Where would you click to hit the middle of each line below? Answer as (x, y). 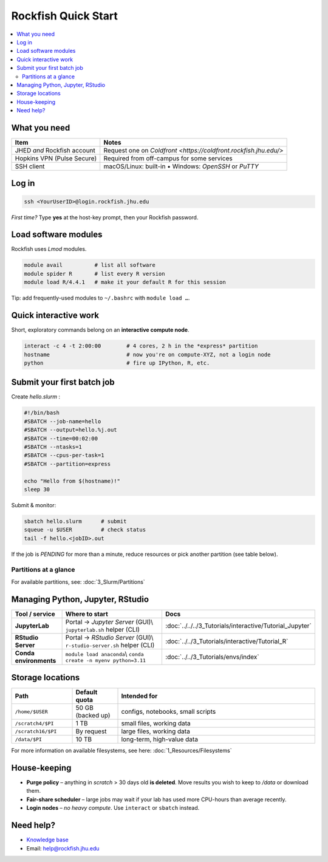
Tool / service (35, 614)
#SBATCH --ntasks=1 (53, 447)
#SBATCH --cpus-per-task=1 (64, 455)
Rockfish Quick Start (64, 16)
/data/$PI (29, 739)
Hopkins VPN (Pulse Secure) (56, 158)
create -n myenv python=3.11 (105, 661)
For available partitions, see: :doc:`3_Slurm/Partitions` (78, 582)
